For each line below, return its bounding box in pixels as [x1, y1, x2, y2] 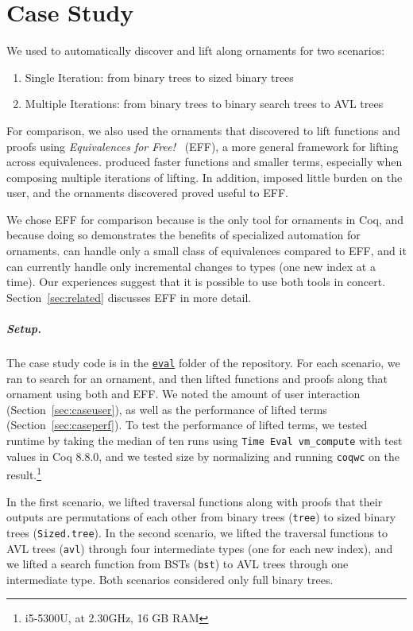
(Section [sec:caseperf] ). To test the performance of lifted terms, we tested [6, 416, 368, 433]
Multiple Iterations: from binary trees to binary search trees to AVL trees [25, 95, 384, 112]
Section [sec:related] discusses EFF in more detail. [6, 288, 252, 305]
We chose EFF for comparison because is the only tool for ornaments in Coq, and [6, 211, 404, 227]
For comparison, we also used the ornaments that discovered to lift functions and [6, 122, 400, 138]
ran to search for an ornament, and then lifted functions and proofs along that [6, 370, 388, 386]
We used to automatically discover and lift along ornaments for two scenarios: [6, 42, 385, 59]
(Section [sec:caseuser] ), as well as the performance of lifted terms [6, 401, 327, 417]
